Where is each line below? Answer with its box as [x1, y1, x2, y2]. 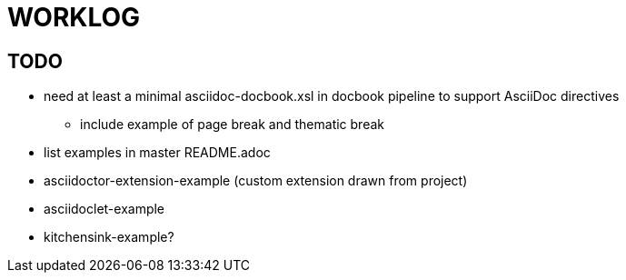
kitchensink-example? [44, 229, 174, 245]
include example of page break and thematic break [80, 116, 384, 133]
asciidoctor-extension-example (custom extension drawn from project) [44, 173, 468, 189]
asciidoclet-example [44, 201, 165, 217]
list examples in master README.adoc [44, 145, 271, 161]
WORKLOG [7, 2, 141, 33]
